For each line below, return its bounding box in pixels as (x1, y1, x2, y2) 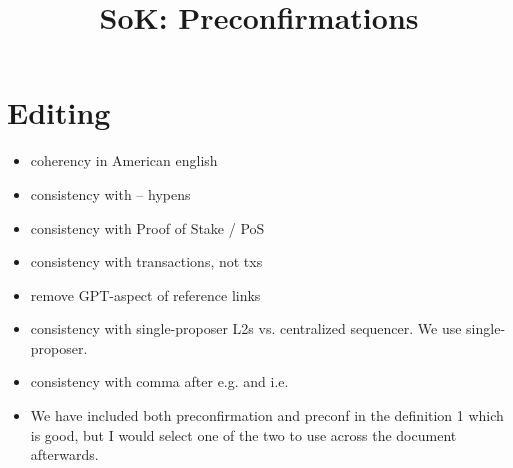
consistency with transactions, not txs (30, 251, 263, 272)
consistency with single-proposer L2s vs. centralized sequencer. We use (30, 318, 462, 339)
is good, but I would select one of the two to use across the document (30, 424, 457, 445)
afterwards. (30, 444, 99, 465)
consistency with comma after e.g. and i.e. (30, 371, 289, 392)
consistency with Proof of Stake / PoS (30, 217, 265, 238)
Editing (7, 92, 111, 133)
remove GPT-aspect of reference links (30, 284, 261, 305)
